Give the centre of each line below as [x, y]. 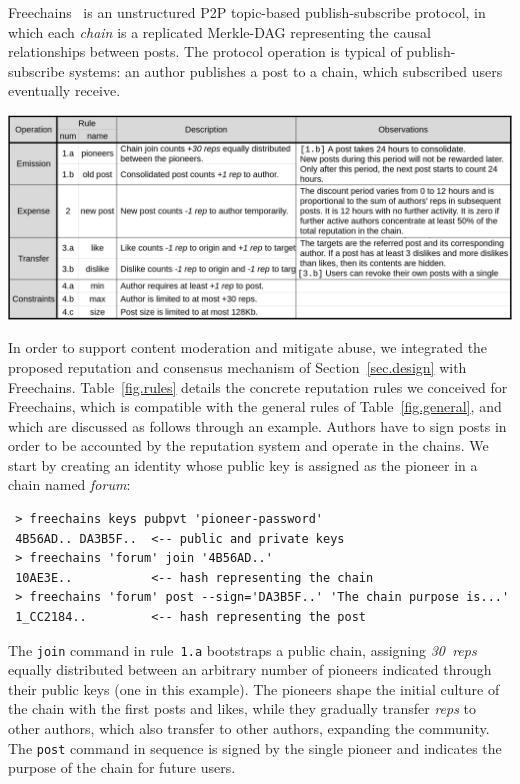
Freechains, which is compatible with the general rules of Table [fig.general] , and [255, 406]
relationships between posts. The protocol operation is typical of [205, 51]
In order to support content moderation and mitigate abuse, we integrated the [248, 347]
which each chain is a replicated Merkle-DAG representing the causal [219, 31]
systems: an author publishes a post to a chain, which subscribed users [286, 70]
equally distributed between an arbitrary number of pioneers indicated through [250, 669]
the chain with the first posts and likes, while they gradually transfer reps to [242, 708]
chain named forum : [69, 484]
